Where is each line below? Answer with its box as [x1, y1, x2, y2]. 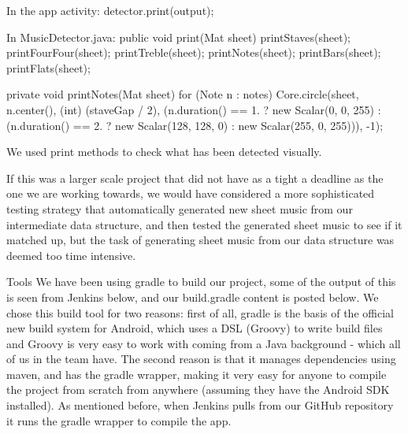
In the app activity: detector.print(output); [6, 2, 214, 18]
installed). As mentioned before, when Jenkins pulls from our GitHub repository [6, 397, 394, 414]
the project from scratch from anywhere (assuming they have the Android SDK [6, 381, 390, 398]
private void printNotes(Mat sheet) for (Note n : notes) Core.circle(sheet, [6, 86, 359, 102]
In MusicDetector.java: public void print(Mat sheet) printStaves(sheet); [6, 28, 351, 45]
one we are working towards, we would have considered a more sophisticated [6, 185, 375, 202]
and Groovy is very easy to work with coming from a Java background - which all [6, 335, 401, 351]
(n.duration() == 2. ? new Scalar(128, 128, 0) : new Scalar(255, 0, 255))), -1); [6, 117, 384, 133]
